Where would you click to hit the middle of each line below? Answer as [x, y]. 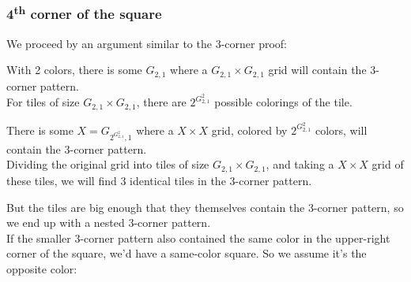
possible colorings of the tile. [283, 102]
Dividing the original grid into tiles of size [108, 164]
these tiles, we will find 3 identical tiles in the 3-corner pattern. [159, 180]
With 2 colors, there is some [74, 70]
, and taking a [300, 164]
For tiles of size [43, 102]
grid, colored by [249, 130]
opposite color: [42, 268]
